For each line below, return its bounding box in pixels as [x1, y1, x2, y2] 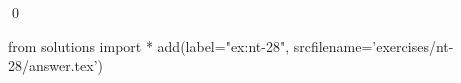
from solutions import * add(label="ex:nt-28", [8, 35, 290, 56]
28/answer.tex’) [8, 55, 104, 76]
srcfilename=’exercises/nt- [293, 35, 454, 56]
